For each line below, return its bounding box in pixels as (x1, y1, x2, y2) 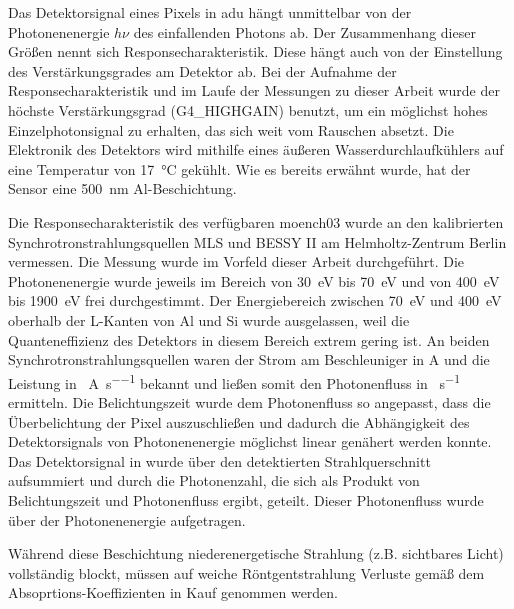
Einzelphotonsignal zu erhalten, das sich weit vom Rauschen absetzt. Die (8, 119, 454, 140)
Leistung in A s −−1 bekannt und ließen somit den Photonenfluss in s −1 (8, 369, 460, 393)
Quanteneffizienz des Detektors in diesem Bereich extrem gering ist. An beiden (8, 329, 490, 350)
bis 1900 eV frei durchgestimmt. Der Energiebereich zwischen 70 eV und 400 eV (8, 290, 502, 311)
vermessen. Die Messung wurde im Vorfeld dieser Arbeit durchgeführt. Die (8, 251, 465, 272)
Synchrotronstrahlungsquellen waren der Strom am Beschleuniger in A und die (8, 349, 490, 370)
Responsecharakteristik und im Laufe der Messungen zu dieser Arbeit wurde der (8, 80, 500, 101)
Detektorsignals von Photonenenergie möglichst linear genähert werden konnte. (8, 431, 492, 452)
